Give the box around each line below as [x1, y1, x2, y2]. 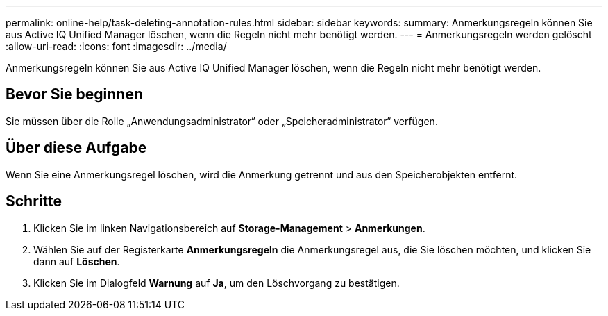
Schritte [6, 192, 62, 210]
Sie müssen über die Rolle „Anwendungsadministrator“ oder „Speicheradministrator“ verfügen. [6, 115, 438, 127]
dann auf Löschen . [33, 255, 120, 267]
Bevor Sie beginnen [6, 85, 144, 103]
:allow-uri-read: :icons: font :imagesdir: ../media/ [6, 40, 227, 52]
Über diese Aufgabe [6, 139, 147, 157]
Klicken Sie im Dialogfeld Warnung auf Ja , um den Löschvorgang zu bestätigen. [33, 276, 400, 289]
